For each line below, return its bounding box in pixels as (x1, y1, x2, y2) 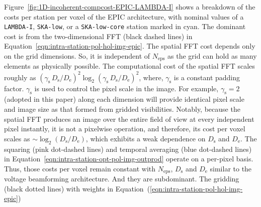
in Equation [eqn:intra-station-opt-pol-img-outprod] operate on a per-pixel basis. (4, 153, 253, 164)
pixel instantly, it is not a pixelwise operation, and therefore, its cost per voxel (4, 123, 245, 134)
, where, (139, 72, 163, 82)
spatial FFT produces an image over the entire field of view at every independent (4, 113, 254, 124)
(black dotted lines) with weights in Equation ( (4, 183, 150, 193)
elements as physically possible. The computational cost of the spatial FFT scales (4, 61, 255, 71)
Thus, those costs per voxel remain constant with (4, 163, 156, 173)
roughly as (4, 72, 36, 82)
